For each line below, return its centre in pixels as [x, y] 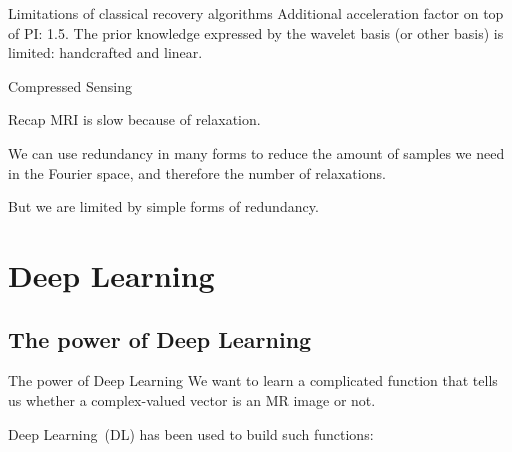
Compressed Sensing [70, 85]
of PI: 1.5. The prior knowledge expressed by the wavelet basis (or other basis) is [256, 32]
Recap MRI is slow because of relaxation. [134, 119]
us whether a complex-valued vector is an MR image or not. [192, 399]
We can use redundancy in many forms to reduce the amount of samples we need [256, 152]
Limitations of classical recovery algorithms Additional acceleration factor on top [256, 13]
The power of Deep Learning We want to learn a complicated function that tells [253, 380]
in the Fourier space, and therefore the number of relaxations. [197, 172]
